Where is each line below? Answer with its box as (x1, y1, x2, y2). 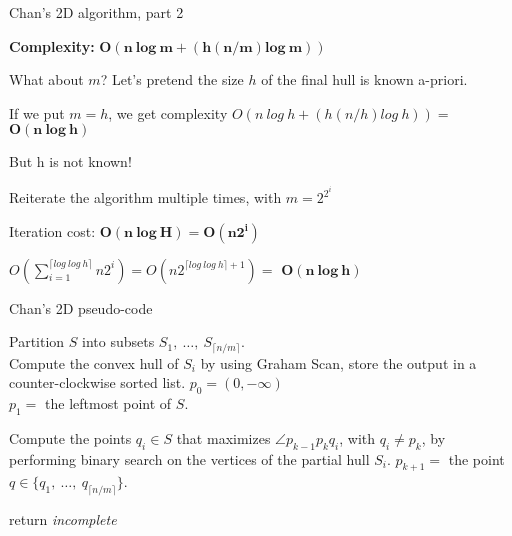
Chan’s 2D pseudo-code (9, 297, 153, 318)
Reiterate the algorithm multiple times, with (9, 187, 282, 208)
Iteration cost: (9, 220, 96, 241)
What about (9, 69, 84, 90)
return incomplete (9, 509, 117, 530)
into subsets (82, 331, 155, 352)
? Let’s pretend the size (100, 69, 244, 90)
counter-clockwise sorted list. (9, 372, 186, 393)
